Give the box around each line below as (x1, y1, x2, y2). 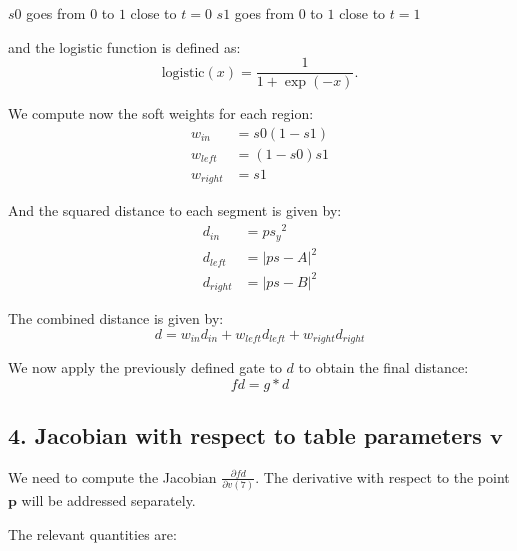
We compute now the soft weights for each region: (8, 103, 314, 124)
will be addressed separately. (21, 490, 196, 511)
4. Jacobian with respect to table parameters (8, 420, 482, 451)
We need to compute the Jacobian (8, 466, 217, 487)
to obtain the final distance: (298, 357, 469, 378)
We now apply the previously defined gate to (8, 357, 282, 378)
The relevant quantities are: (8, 523, 177, 544)
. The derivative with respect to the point (255, 466, 510, 487)
